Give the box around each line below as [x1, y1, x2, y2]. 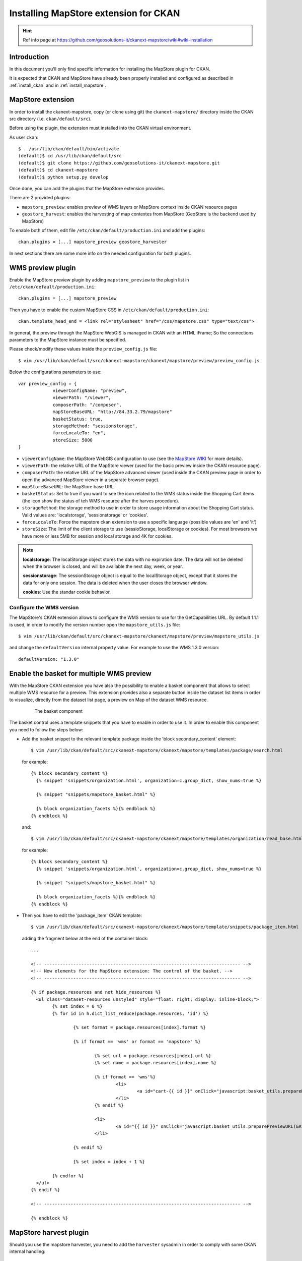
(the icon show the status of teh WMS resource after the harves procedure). [22, 497, 180, 504]
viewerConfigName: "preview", [52, 387, 127, 393]
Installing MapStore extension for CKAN [9, 8, 180, 19]
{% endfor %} [52, 1173, 84, 1179]
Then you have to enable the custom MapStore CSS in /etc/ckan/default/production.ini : [9, 307, 209, 313]
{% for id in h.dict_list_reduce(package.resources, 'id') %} [52, 1010, 209, 1016]
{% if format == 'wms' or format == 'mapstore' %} [73, 1039, 201, 1045]
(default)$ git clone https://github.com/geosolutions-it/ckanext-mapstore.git [18, 160, 220, 166]
